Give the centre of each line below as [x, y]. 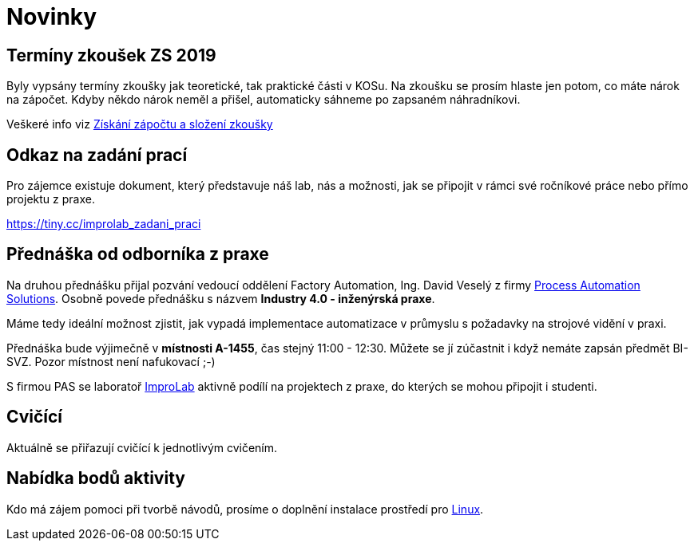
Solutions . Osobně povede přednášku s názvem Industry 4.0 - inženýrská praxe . [221, 298]
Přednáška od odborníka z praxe [138, 254]
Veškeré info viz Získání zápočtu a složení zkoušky [140, 124]
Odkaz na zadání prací [97, 155]
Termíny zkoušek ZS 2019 [111, 55]
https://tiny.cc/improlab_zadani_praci [104, 224]
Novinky [52, 17]
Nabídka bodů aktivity [96, 478]
